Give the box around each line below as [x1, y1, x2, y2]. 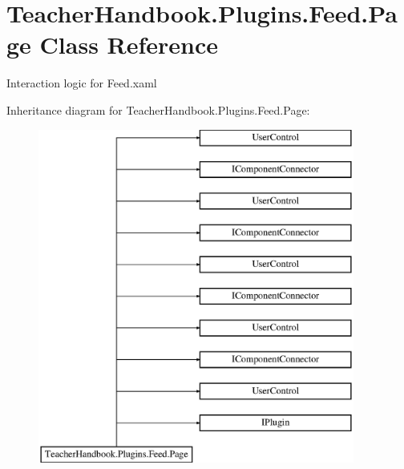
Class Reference [39, 28, 219, 61]
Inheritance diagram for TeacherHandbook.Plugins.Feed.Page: [6, 101, 310, 118]
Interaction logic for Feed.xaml [6, 75, 157, 91]
